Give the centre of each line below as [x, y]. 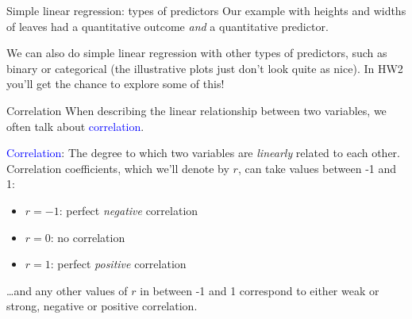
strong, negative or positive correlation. [102, 306]
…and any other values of [67, 290]
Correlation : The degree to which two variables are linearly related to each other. [203, 153]
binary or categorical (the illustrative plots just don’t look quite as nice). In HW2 [205, 68]
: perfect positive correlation [118, 264]
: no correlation [88, 237]
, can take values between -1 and [317, 168]
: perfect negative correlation [129, 210]
